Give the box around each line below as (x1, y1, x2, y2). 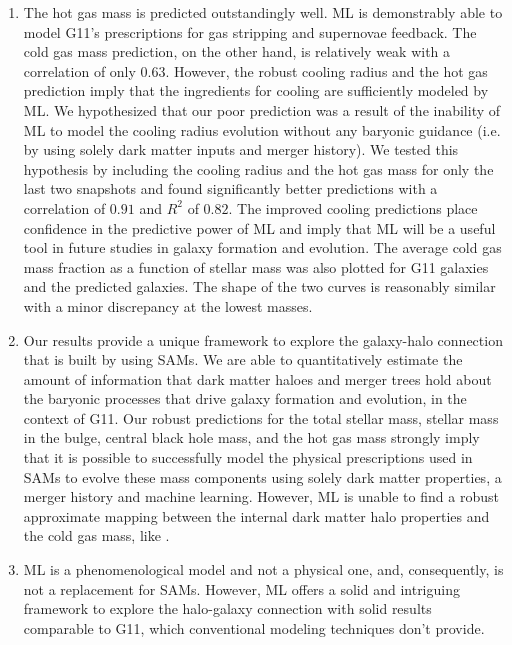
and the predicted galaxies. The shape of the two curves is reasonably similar (23, 276, 496, 297)
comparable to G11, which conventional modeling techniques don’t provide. (23, 617, 485, 638)
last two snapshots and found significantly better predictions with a (23, 178, 438, 199)
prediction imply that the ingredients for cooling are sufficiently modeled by (23, 80, 489, 101)
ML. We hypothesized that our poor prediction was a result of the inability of (23, 99, 501, 120)
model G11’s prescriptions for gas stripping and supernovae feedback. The (23, 21, 477, 42)
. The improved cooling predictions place (228, 197, 478, 218)
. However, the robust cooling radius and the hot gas (165, 60, 488, 81)
